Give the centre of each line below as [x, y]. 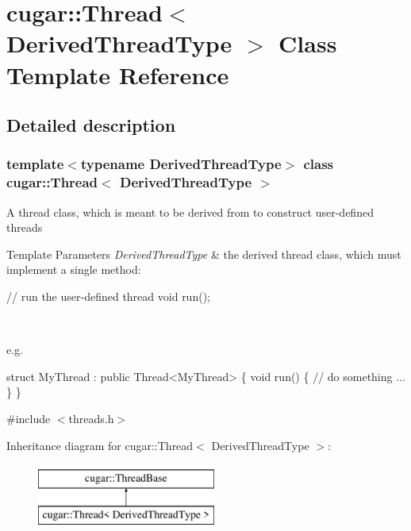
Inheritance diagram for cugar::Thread [100, 445]
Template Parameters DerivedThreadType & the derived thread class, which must [204, 254]
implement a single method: [74, 269]
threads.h [91, 419]
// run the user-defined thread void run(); [108, 296]
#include [29, 419]
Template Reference [118, 74]
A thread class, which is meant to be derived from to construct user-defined [190, 212]
